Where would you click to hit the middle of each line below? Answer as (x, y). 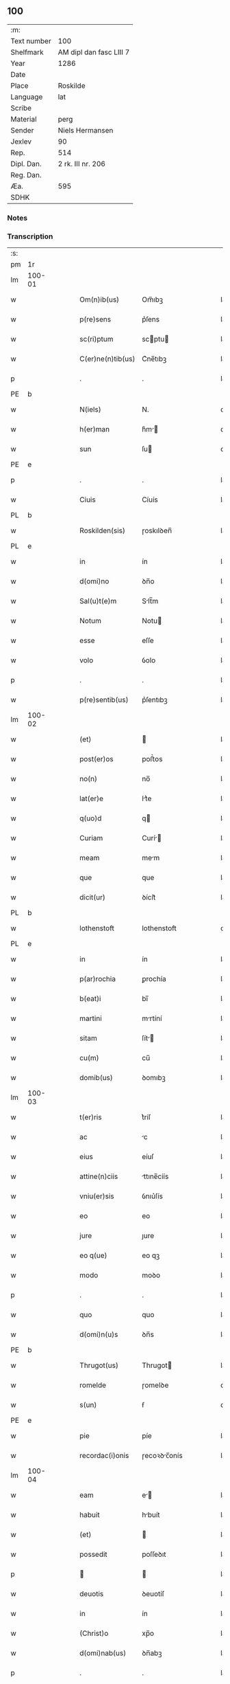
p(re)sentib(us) (104, 700)
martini (91, 1018)
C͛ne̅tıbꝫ (154, 359)
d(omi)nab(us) (103, 1653)
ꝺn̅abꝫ (152, 1653)
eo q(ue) (93, 1255)
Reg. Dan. (26, 175)
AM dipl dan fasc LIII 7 (94, 52)
